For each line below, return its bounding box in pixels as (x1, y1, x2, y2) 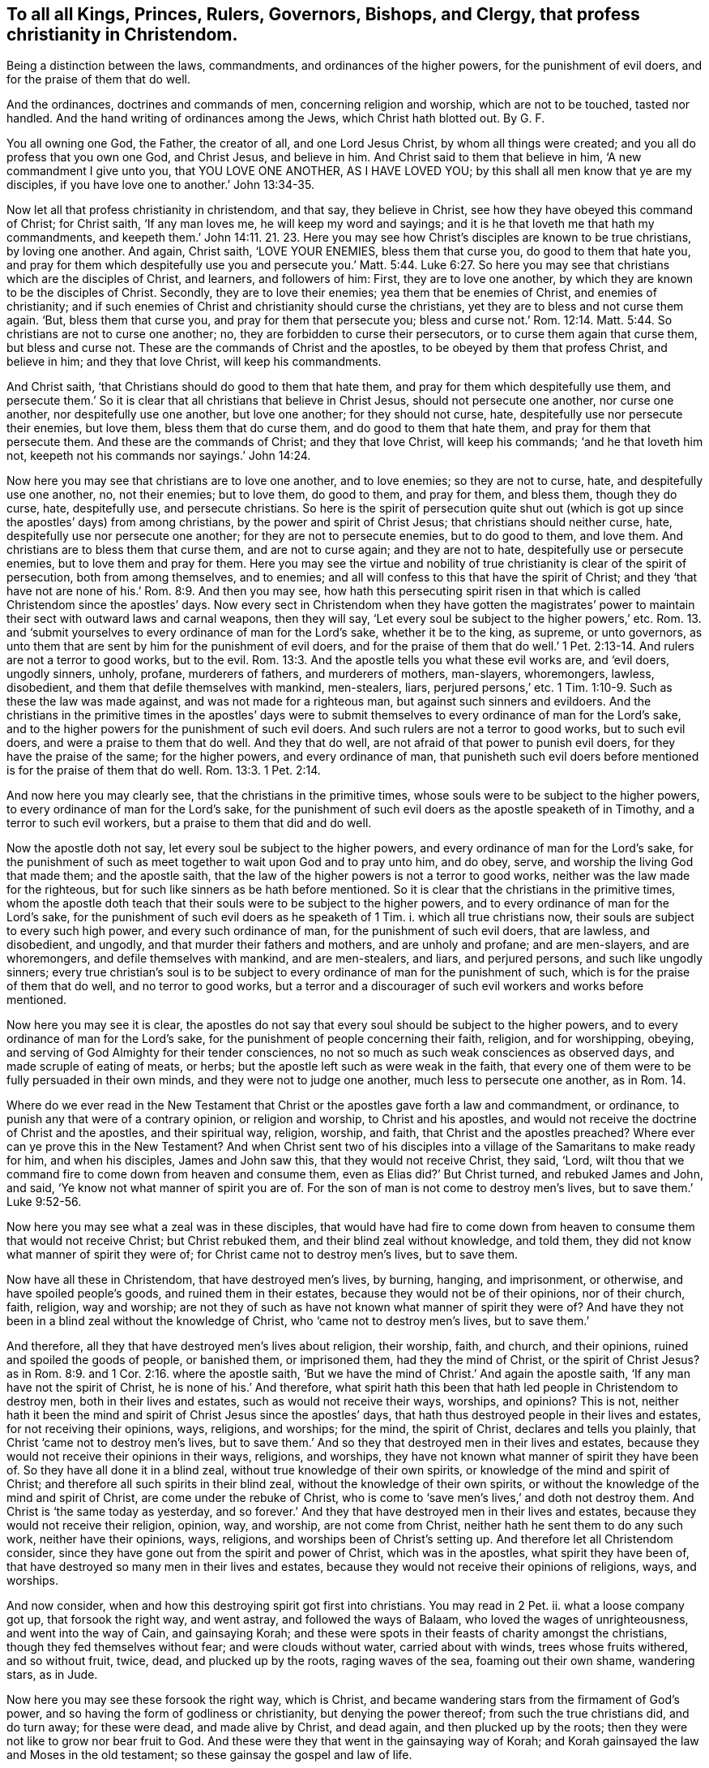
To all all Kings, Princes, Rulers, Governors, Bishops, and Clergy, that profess (6, 4, 640, 24)
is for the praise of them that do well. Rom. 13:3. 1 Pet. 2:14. (6, 763, 321, 778)
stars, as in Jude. (6, 1667, 98, 1682)
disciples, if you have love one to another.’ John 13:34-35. (6, 178, 314, 192)
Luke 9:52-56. (6, 1195, 82, 1209)
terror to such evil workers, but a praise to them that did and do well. (6, 816, 372, 830)
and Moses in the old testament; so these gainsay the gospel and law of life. (6, 1748, 412, 1762)
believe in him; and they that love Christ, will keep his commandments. (6, 354, 382, 369)
